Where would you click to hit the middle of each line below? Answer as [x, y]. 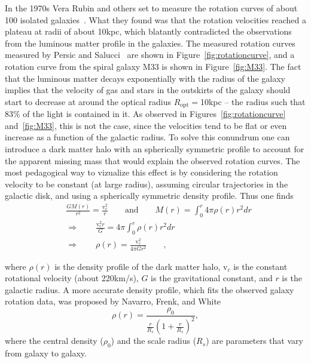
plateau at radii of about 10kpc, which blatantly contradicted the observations [148, 31]
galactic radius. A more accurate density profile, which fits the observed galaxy [150, 289]
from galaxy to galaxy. [46, 353]
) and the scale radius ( [154, 341]
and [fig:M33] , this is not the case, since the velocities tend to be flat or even [146, 125]
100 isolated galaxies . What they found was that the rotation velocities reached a [155, 19]
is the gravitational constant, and [212, 278]
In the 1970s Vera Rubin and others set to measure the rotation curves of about [151, 8]
